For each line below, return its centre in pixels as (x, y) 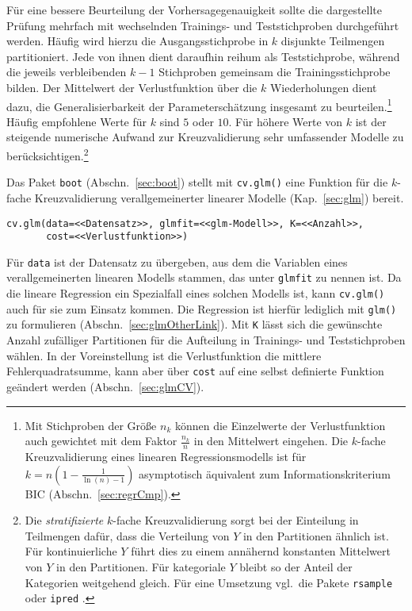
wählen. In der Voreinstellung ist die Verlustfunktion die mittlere (164, 355)
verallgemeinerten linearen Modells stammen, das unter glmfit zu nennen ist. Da (204, 277)
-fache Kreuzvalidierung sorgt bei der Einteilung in (236, 520)
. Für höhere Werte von (286, 121)
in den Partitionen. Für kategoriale (141, 566)
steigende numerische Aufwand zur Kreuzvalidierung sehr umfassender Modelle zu (205, 137)
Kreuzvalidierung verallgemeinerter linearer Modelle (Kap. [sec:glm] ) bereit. (219, 197)
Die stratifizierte (64, 520)
